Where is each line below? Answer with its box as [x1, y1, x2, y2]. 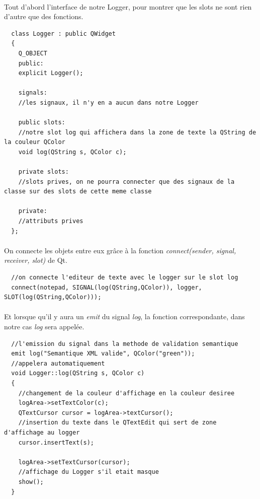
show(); [18, 478, 44, 485]
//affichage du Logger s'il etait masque [18, 468, 159, 476]
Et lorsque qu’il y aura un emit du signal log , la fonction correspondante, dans [4, 311, 245, 322]
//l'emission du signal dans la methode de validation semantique [11, 340, 238, 347]
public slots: [18, 119, 65, 126]
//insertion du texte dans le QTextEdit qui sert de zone [18, 419, 217, 426]
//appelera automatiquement [11, 360, 105, 367]
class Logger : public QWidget [11, 30, 116, 37]
